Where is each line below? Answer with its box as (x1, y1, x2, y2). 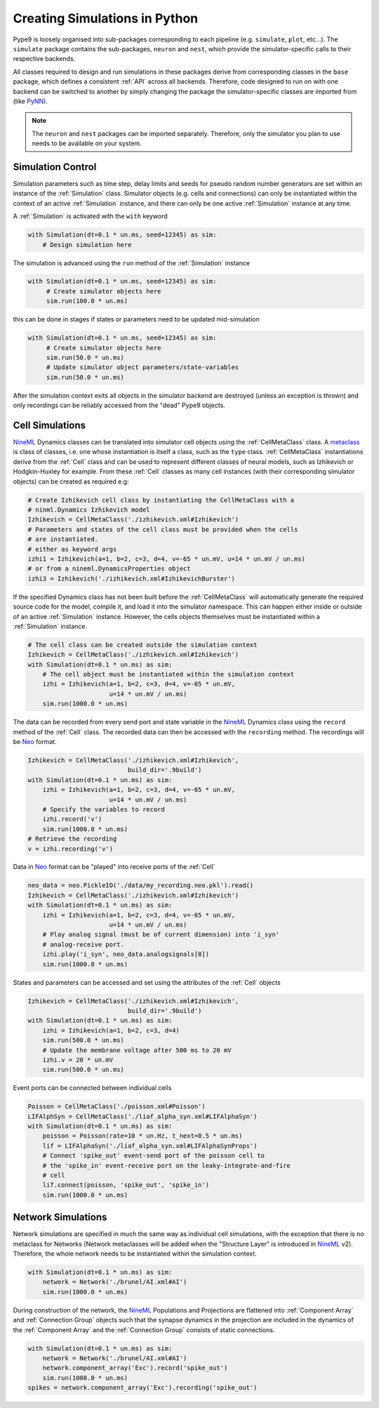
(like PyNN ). (13, 97, 48, 105)
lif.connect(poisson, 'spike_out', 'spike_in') (42, 1181, 210, 1189)
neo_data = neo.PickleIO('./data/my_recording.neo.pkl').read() (27, 882, 254, 889)
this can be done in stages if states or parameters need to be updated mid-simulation (13, 315, 260, 324)
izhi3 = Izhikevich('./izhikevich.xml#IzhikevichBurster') (27, 574, 235, 583)
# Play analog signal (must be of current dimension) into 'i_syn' (42, 931, 280, 938)
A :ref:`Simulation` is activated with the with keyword (13, 212, 168, 220)
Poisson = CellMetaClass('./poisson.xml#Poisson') (27, 1103, 206, 1110)
